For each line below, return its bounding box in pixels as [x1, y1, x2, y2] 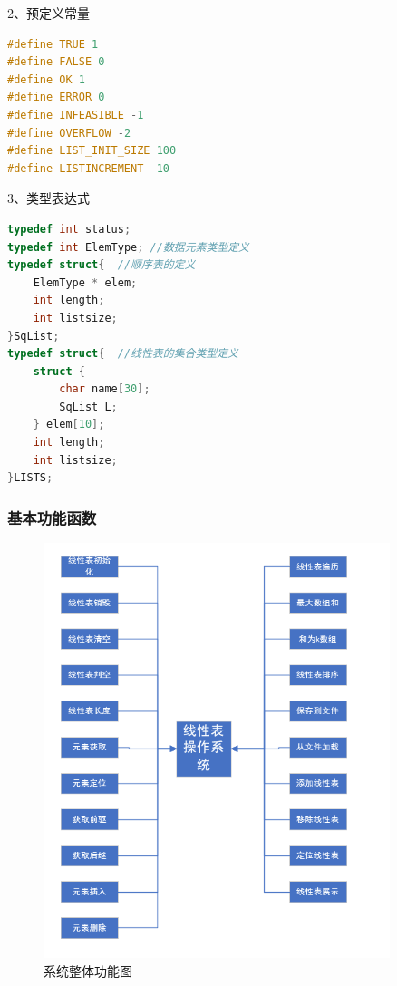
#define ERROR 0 [7, 91, 105, 104]
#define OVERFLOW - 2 [7, 126, 131, 140]
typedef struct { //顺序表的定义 [7, 258, 196, 272]
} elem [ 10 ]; [33, 418, 105, 431]
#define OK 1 [7, 72, 85, 86]
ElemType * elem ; [33, 275, 138, 289]
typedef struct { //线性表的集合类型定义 [7, 347, 238, 361]
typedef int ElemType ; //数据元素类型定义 [7, 240, 250, 254]
